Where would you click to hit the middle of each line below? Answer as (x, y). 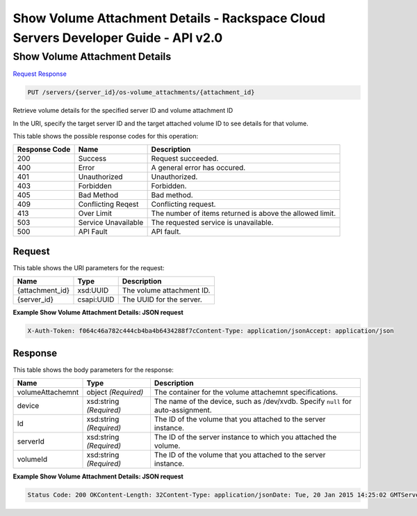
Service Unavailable (111, 223)
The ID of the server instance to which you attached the (245, 437)
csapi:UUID (96, 299)
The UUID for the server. (162, 299)
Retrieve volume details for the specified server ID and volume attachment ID (123, 111)
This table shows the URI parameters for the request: (89, 267)
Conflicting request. (183, 204)
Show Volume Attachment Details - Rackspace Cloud (169, 18)
